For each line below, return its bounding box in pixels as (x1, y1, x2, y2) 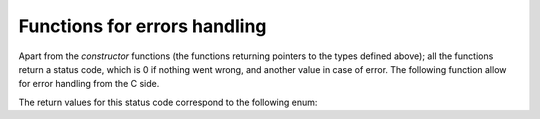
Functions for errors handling (18, 15, 267, 37)
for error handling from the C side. (18, 78, 160, 90)
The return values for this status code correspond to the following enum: (18, 96, 318, 108)
